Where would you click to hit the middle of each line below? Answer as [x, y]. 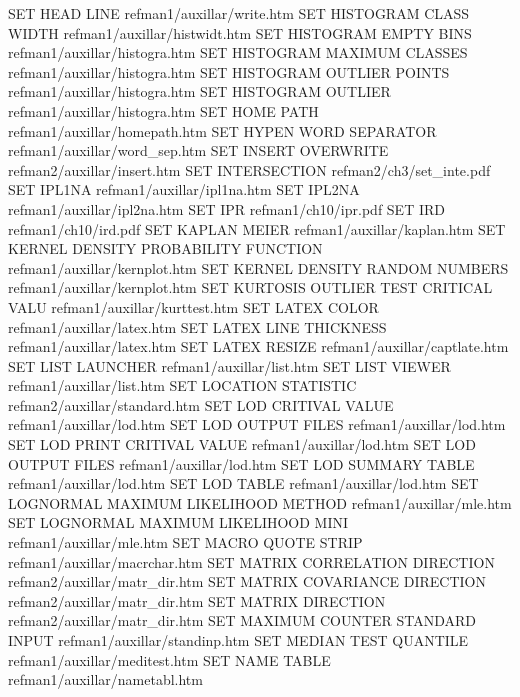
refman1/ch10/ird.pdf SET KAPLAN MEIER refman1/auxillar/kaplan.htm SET [257, 228]
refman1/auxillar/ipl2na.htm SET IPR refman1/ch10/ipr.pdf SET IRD [226, 208]
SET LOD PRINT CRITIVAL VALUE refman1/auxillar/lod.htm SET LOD [242, 444]
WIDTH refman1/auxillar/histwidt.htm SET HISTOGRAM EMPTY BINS [240, 32]
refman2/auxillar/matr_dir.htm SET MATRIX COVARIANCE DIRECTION [247, 581]
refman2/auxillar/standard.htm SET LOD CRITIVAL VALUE [201, 404]
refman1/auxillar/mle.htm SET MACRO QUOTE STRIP [185, 542]
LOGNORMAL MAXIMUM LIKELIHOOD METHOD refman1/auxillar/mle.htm [260, 502]
